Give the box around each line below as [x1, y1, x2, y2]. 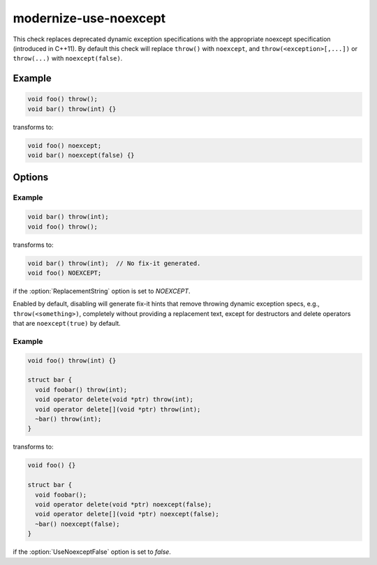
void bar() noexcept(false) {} [27, 151, 135, 160]
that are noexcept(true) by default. [13, 319, 121, 328]
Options [13, 172, 49, 183]
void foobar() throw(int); [35, 386, 128, 393]
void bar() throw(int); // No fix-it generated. [27, 259, 201, 267]
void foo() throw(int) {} [27, 356, 117, 364]
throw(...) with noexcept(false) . [13, 54, 123, 63]
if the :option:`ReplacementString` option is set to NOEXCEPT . [13, 287, 191, 295]
